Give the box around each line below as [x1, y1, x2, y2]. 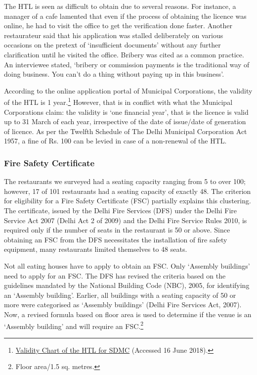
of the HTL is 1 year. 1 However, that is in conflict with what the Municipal [4, 95, 233, 107]
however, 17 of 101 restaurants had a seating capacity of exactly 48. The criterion [4, 186, 251, 196]
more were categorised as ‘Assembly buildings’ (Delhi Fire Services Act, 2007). [4, 299, 242, 310]
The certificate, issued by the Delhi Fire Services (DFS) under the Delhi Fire [4, 205, 237, 215]
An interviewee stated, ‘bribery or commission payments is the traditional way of [4, 59, 250, 69]
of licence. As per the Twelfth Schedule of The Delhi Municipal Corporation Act [4, 126, 247, 136]
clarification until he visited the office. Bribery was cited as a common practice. [4, 49, 244, 59]
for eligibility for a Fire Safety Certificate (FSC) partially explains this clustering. [4, 195, 251, 206]
